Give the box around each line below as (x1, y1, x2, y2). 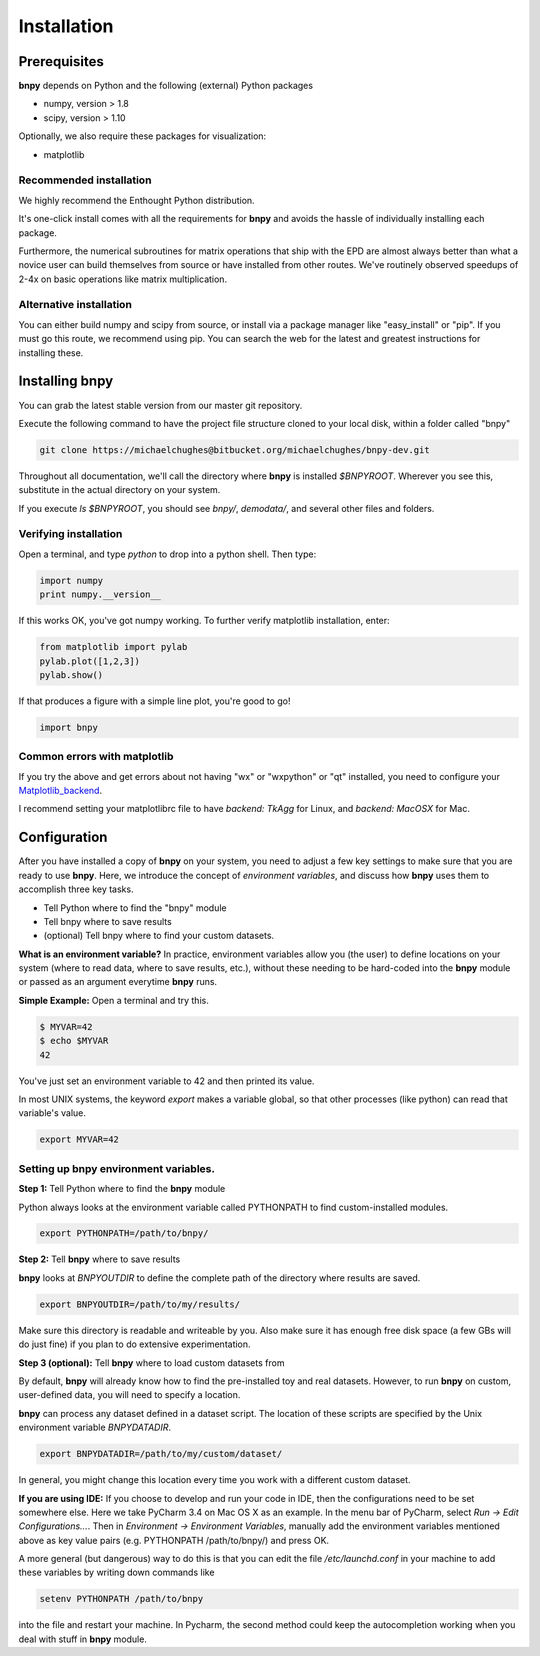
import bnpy (39, 721, 99, 733)
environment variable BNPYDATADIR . (18, 1421, 172, 1434)
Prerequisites (18, 53, 104, 70)
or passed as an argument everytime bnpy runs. (18, 976, 218, 988)
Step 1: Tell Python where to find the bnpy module (18, 1183, 226, 1195)
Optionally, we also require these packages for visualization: (18, 130, 267, 142)
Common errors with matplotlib (18, 750, 174, 764)
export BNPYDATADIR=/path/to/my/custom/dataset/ (39, 1448, 283, 1460)
